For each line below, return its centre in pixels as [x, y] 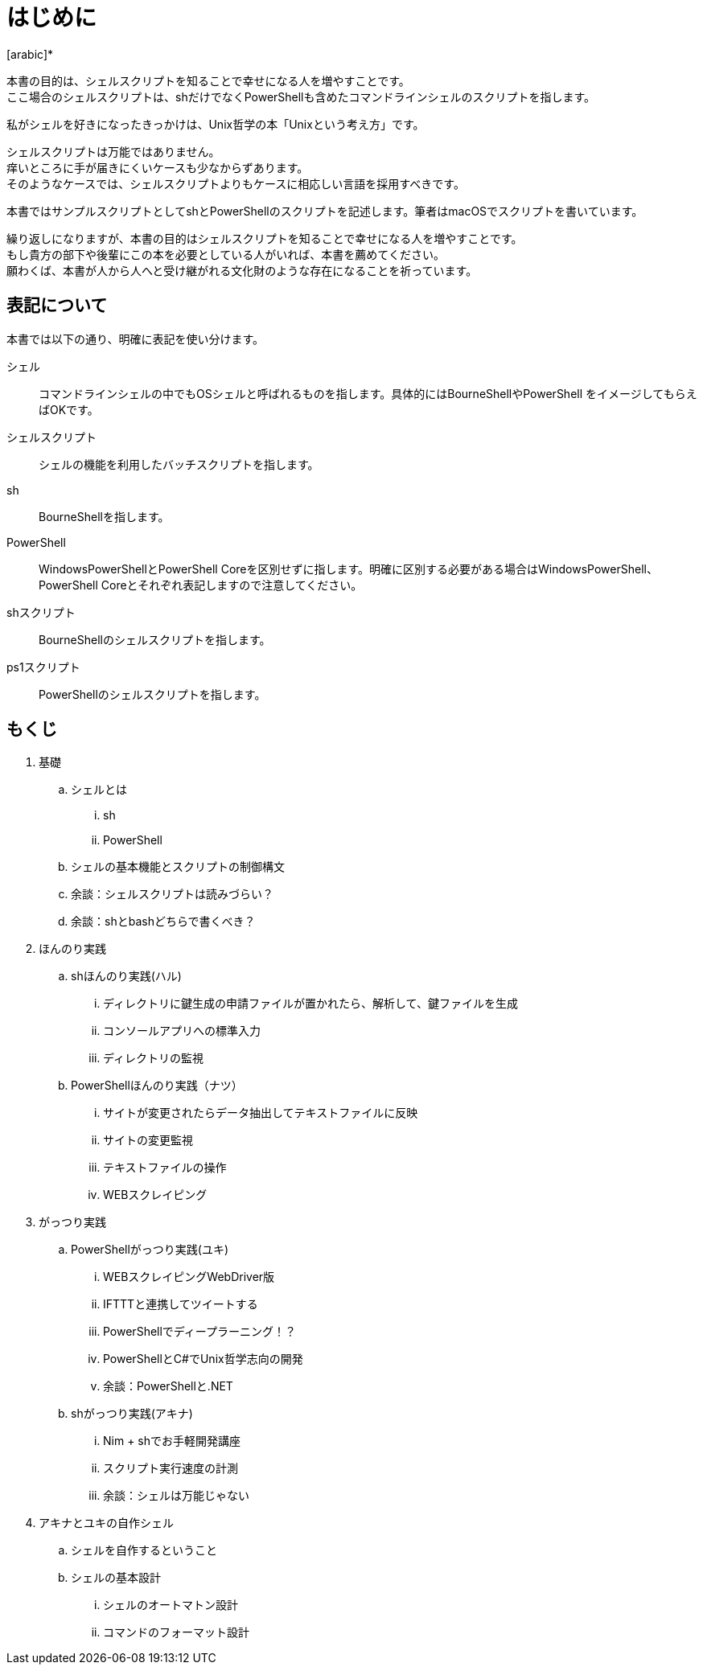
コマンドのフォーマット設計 [176, 1632]
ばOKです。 [69, 409]
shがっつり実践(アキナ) [132, 1414]
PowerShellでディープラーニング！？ [200, 1332]
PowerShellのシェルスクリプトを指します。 [152, 694]
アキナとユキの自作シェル [106, 1523]
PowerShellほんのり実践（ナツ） [157, 1086]
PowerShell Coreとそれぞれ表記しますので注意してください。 [201, 585]
